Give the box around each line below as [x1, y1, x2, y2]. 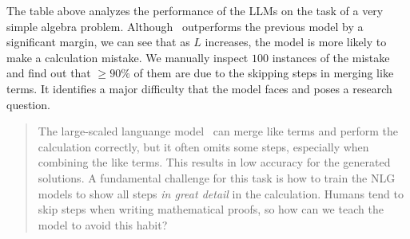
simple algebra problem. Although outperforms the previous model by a [6, 18, 364, 34]
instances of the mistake [272, 49, 390, 65]
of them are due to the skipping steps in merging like [133, 65, 394, 81]
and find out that [6, 65, 91, 81]
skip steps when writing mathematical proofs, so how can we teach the [38, 201, 384, 217]
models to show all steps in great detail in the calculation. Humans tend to [38, 185, 404, 202]
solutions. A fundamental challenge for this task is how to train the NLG [38, 169, 396, 186]
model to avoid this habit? [38, 216, 168, 233]
